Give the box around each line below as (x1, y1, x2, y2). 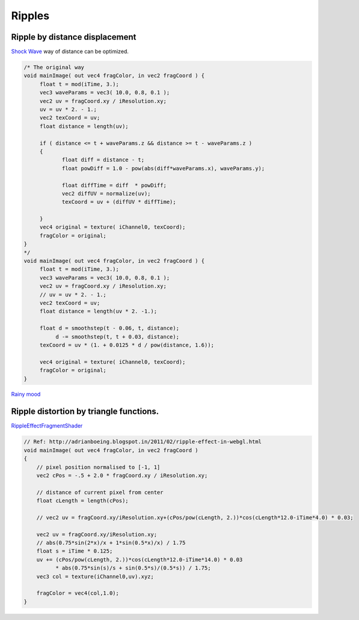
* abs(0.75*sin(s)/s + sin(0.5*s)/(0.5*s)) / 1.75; (55, 565, 211, 571)
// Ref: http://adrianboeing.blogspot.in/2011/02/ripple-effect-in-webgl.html (23, 438, 262, 445)
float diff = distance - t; (61, 156, 144, 164)
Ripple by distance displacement (11, 32, 137, 42)
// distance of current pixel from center (36, 489, 164, 496)
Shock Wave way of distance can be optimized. (11, 48, 129, 55)
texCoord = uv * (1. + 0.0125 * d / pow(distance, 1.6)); (39, 342, 215, 348)
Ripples (11, 9, 50, 22)
